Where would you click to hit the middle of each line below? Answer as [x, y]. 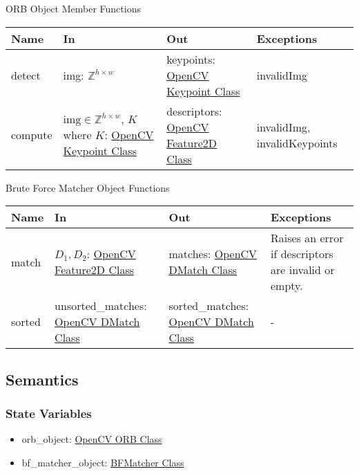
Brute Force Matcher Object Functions [88, 187]
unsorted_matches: [101, 306]
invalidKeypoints [297, 143]
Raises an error [307, 238]
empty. [287, 286]
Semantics [42, 379]
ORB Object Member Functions [73, 8]
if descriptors [302, 254]
